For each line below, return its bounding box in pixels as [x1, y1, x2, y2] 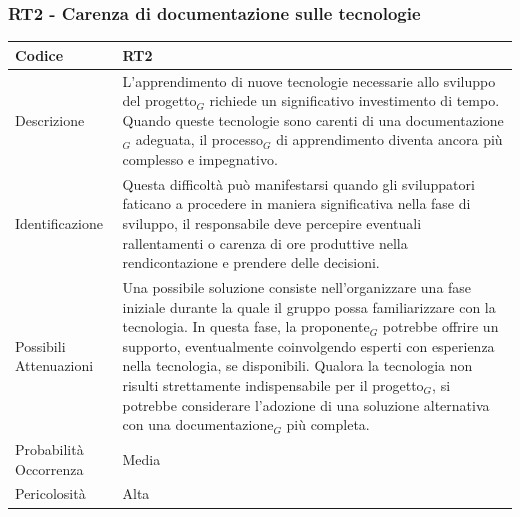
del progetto [122, 90, 197, 111]
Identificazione [15, 212, 103, 233]
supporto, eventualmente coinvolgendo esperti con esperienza [122, 335, 495, 356]
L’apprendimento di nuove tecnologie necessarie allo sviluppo [122, 70, 496, 91]
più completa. [286, 414, 370, 435]
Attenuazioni [15, 355, 94, 376]
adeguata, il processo [135, 129, 263, 150]
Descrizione [15, 109, 85, 130]
